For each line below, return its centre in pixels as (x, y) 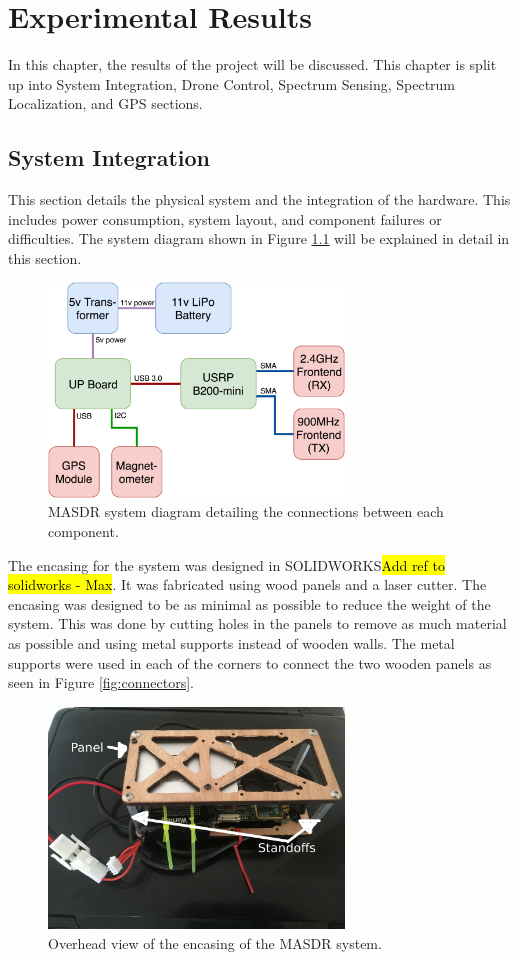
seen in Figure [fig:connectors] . (101, 682)
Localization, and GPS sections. (105, 103)
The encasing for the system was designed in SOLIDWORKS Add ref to (226, 564)
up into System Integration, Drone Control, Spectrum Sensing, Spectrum (232, 83)
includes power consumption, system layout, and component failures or (225, 218)
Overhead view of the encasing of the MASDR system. (215, 942)
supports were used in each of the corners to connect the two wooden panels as (250, 662)
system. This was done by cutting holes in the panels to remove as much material (257, 623)
